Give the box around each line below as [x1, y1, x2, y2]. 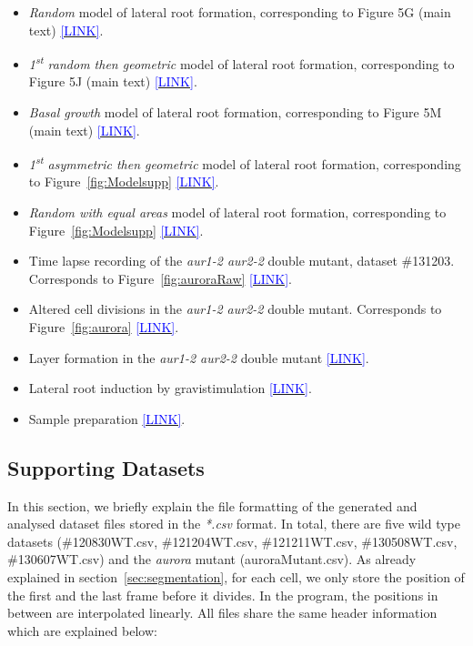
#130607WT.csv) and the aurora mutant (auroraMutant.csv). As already [7, 550, 417, 569]
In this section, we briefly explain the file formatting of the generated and [7, 496, 418, 515]
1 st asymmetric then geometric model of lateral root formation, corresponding [28, 152, 461, 173]
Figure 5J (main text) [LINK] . [28, 72, 197, 91]
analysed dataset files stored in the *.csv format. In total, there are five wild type [7, 514, 460, 533]
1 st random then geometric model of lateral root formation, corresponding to [28, 52, 455, 73]
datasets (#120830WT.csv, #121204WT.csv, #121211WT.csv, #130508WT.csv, [7, 531, 458, 550]
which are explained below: [7, 621, 157, 640]
